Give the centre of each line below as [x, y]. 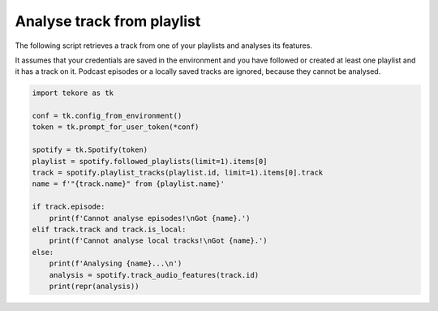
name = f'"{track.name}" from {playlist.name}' [128, 184]
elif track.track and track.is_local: [109, 229]
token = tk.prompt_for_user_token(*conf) [116, 127]
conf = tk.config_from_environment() [107, 116]
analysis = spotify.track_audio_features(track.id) [154, 275]
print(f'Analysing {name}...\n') [116, 263]
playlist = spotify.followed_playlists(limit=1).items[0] [150, 161]
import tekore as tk [73, 93]
